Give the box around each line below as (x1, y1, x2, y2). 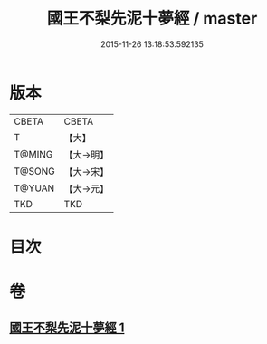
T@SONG (14, 165, 56, 177)
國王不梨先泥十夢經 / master (46, 8, 258, 29)
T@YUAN (14, 182, 55, 195)
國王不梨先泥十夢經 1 (9, 320, 125, 336)
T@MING (14, 148, 53, 160)
